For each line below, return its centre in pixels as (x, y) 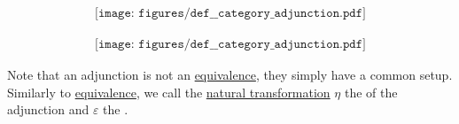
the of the (371, 92)
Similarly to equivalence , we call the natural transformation (169, 92)
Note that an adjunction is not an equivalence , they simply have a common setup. (230, 75)
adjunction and (48, 109)
